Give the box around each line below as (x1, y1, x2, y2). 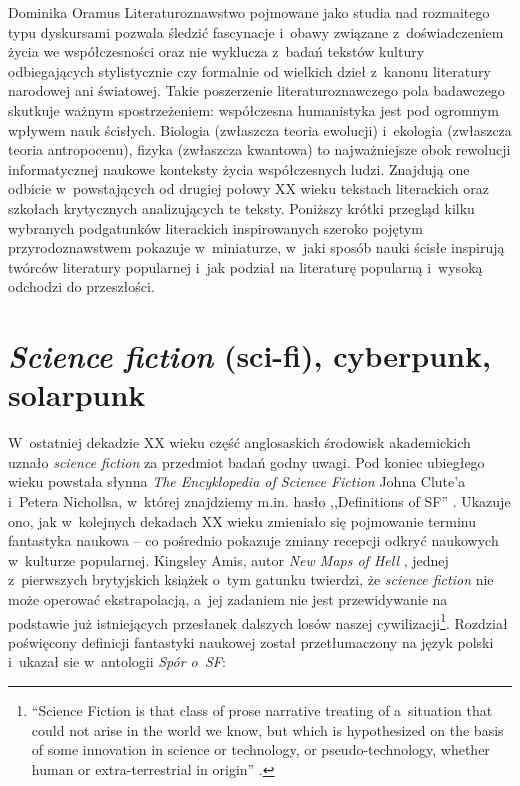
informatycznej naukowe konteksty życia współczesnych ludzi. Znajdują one (8, 158, 470, 179)
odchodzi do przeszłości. (8, 276, 155, 297)
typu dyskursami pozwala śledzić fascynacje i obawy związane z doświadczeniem (8, 21, 504, 42)
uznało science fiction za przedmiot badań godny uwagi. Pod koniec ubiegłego (8, 451, 485, 472)
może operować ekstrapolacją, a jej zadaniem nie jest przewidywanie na (8, 588, 448, 609)
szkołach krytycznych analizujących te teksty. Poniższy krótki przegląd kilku (8, 197, 475, 218)
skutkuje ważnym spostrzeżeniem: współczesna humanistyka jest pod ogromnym (8, 99, 500, 120)
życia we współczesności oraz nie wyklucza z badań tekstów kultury (8, 41, 425, 62)
